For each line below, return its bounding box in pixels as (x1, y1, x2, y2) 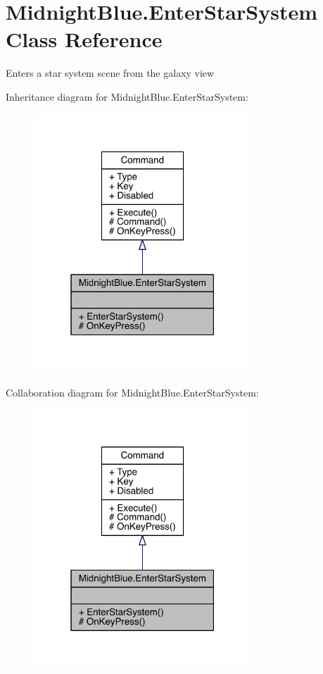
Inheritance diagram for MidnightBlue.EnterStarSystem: (6, 89, 248, 104)
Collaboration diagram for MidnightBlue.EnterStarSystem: (6, 385, 259, 399)
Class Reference (6, 25, 163, 54)
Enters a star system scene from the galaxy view (6, 65, 215, 80)
